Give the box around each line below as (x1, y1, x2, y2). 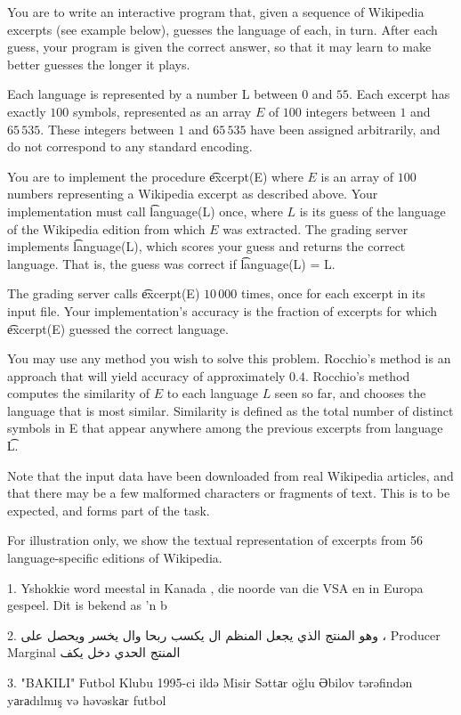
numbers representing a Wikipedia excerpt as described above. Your (7, 184, 378, 203)
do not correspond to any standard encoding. (7, 137, 253, 156)
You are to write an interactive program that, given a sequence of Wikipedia (7, 3, 425, 20)
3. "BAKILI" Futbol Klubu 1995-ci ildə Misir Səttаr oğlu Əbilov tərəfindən (7, 673, 413, 691)
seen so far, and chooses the (274, 384, 426, 402)
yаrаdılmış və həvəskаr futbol (7, 690, 166, 709)
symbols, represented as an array (72, 102, 252, 120)
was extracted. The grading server (222, 219, 408, 238)
